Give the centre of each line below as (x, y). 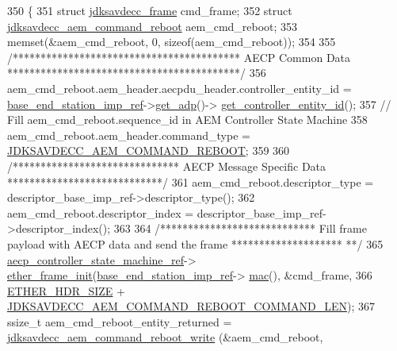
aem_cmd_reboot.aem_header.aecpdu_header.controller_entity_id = (179, 88)
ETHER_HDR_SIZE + (66, 290)
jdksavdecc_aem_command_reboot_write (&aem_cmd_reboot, (165, 337)
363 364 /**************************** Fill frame (240, 228)
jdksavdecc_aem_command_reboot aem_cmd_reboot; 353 (153, 26)
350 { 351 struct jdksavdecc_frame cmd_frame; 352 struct (150, 10)
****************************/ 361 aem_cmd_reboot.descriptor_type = (191, 181)
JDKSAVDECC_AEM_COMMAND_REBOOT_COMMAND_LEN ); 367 (191, 306)
